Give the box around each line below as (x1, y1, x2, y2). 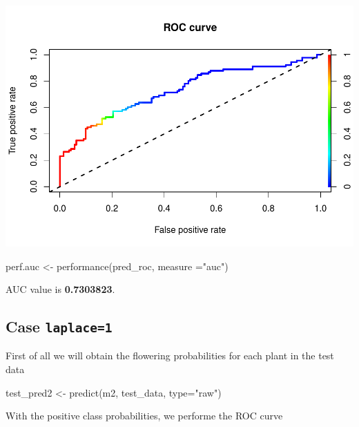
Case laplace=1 (6, 316, 113, 337)
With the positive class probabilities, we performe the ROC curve (6, 408, 283, 423)
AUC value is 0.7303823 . (6, 282, 115, 296)
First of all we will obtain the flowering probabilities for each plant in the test (6, 348, 334, 363)
